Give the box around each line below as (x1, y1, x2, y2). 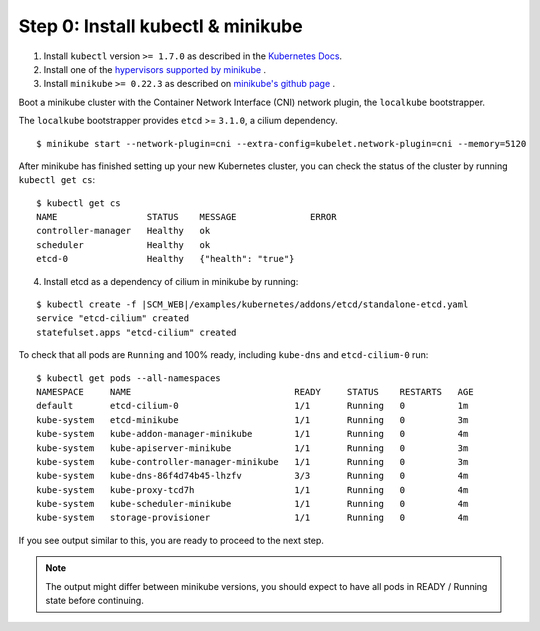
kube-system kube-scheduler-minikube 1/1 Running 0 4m (36, 498, 469, 510)
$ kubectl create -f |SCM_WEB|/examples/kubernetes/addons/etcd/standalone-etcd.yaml (36, 299, 469, 310)
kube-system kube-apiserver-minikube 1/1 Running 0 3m (36, 442, 469, 454)
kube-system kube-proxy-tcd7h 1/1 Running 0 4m (36, 484, 469, 495)
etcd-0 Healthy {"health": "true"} (36, 253, 295, 265)
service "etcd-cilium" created (36, 313, 190, 324)
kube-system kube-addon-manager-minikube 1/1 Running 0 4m (36, 428, 469, 440)
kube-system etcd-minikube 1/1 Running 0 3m (36, 414, 469, 425)
